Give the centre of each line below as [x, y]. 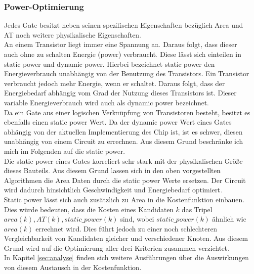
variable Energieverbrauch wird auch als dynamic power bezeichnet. [106, 102]
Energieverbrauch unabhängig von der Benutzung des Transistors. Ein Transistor [127, 73]
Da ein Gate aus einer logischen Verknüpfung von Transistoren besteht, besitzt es [127, 112]
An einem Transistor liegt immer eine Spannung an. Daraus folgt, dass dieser [121, 44]
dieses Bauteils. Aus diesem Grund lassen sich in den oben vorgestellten [112, 170]
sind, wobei [137, 219]
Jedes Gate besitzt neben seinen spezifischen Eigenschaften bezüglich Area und [124, 25]
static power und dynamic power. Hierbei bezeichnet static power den [109, 64]
